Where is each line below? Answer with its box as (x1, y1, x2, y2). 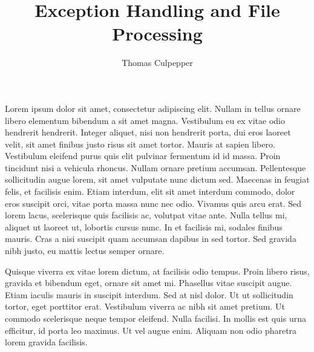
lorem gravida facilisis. (5, 336, 88, 348)
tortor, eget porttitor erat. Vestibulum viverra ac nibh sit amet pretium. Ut (5, 300, 285, 313)
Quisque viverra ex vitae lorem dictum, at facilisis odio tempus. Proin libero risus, (5, 264, 310, 277)
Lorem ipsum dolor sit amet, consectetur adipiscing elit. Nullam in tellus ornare (5, 102, 301, 114)
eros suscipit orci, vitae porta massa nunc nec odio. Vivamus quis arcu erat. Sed (5, 197, 301, 209)
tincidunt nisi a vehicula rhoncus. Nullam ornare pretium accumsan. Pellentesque (5, 161, 306, 174)
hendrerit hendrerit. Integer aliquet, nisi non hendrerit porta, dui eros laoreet (5, 126, 291, 139)
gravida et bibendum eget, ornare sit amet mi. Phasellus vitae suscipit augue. (5, 276, 292, 289)
